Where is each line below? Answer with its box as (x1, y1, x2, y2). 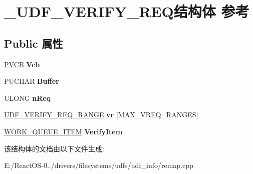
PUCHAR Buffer (4, 76, 59, 86)
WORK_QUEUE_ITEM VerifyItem (4, 126, 123, 136)
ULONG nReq (4, 92, 51, 103)
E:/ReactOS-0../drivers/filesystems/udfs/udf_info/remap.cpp (4, 160, 193, 170)
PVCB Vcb (4, 59, 40, 69)
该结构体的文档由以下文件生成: (4, 143, 104, 153)
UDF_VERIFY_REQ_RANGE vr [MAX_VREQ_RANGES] (4, 109, 198, 120)
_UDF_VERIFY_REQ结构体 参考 (4, 1, 249, 22)
